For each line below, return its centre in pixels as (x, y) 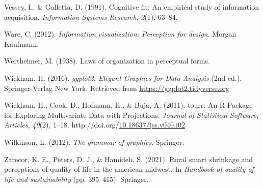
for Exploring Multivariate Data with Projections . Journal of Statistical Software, (131, 115)
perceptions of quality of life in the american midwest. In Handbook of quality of (129, 169)
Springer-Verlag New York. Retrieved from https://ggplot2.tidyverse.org (117, 88)
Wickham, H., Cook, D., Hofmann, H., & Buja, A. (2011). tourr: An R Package (128, 105)
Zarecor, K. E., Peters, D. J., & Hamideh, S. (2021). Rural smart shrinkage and (128, 159)
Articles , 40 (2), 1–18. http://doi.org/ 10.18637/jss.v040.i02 (95, 125)
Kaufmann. (22, 43)
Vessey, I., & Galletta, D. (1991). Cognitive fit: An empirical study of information (131, 7)
